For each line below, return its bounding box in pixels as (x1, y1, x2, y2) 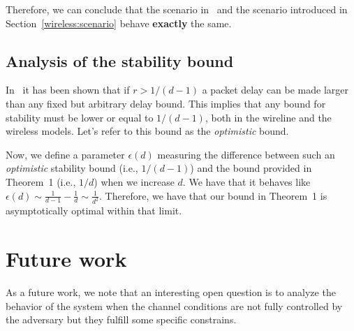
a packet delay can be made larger (202, 82, 348, 97)
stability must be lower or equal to (6, 110, 154, 124)
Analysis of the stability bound (6, 50, 234, 71)
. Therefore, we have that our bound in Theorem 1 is (99, 188, 327, 203)
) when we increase (94, 174, 175, 189)
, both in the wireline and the (205, 110, 332, 124)
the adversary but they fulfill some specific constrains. (6, 312, 237, 327)
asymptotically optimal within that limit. (6, 203, 182, 218)
